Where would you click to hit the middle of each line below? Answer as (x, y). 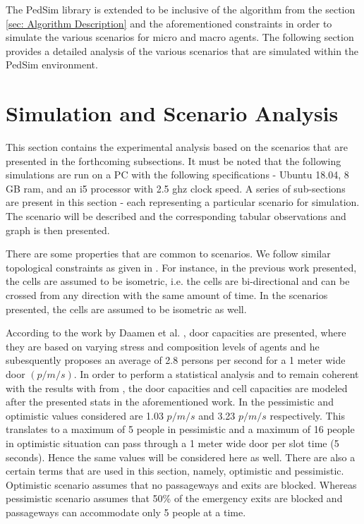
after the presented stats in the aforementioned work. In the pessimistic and (170, 402)
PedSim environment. (52, 65)
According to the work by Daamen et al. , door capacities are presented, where (176, 333)
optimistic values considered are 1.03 (85, 415)
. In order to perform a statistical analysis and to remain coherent (216, 374)
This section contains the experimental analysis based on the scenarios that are (177, 147)
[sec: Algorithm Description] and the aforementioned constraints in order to (169, 23)
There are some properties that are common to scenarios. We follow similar (168, 254)
